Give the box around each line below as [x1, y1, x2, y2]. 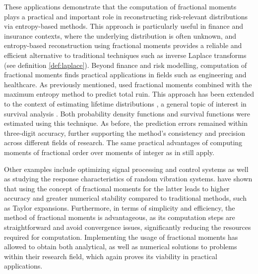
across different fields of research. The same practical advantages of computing [4, 137, 243, 148]
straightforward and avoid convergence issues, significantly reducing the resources [4, 222, 251, 232]
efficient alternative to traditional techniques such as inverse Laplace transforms [4, 50, 247, 60]
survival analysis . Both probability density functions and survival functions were [4, 108, 251, 118]
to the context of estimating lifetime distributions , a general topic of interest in [4, 98, 247, 109]
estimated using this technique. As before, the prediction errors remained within [4, 118, 248, 128]
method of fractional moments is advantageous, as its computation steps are [4, 212, 235, 222]
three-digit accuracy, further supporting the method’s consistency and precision [4, 127, 245, 138]
